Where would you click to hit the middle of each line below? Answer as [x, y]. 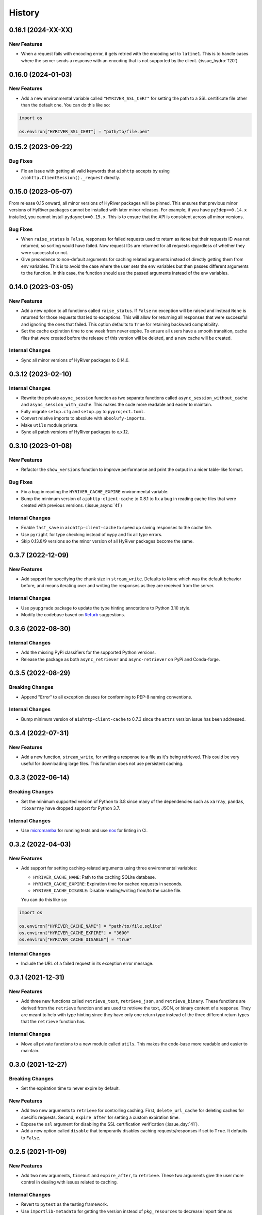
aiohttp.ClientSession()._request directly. [71, 178]
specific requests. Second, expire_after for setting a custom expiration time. [100, 1117]
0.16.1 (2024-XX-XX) [41, 30]
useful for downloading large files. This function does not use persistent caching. [102, 764]
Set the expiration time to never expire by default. [70, 1088]
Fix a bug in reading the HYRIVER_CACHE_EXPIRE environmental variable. [95, 492]
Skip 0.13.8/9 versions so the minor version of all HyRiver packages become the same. [107, 541]
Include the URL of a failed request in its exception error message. [87, 963]
